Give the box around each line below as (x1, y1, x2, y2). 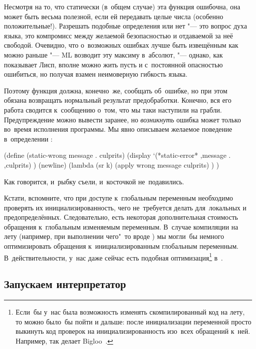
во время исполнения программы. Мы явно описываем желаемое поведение (4, 124, 232, 134)
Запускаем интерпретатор (4, 276, 126, 291)
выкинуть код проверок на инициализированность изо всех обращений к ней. (15, 326, 250, 336)
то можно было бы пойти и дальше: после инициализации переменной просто (15, 316, 252, 326)
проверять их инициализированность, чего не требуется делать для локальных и (4, 202, 247, 212)
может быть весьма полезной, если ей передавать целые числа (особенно (4, 11, 224, 21)
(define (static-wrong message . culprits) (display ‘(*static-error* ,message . (4, 150, 231, 160)
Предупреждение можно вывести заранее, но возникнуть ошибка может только (4, 114, 241, 124)
